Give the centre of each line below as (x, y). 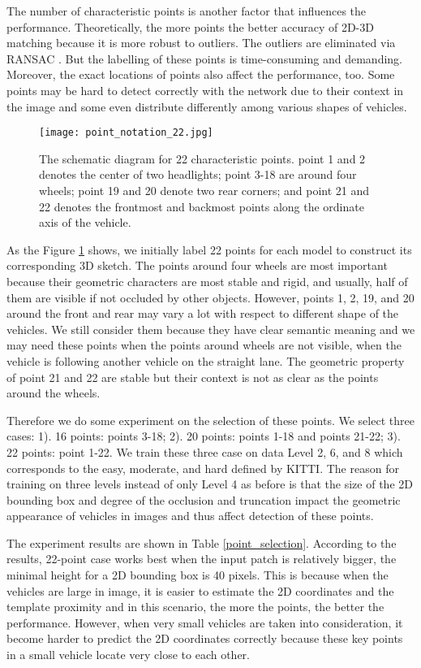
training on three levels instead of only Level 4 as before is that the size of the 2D (210, 484)
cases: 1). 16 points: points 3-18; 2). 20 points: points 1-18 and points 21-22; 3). (204, 436)
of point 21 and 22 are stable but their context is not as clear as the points (193, 377)
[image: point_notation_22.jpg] (126, 133)
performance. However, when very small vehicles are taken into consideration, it (205, 622)
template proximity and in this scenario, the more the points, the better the (195, 607)
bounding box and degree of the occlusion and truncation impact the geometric (204, 499)
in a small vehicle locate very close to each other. (129, 655)
